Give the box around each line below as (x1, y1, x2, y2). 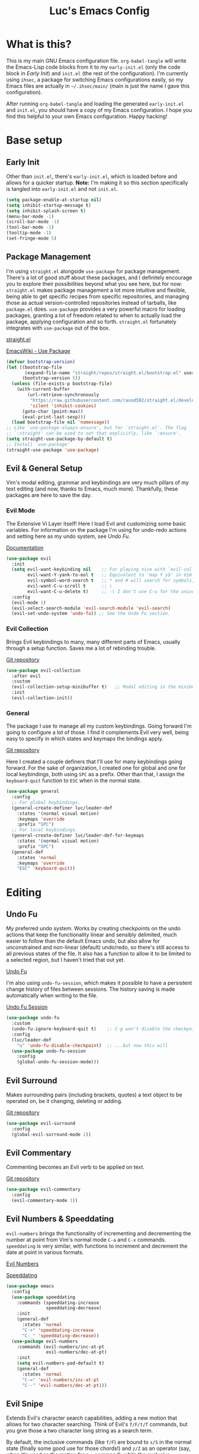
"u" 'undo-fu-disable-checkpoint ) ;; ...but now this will (17, 1042, 168, 1048)
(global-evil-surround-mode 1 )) (11, 1131, 92, 1137)
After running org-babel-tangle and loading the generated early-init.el (6, 100, 184, 107)
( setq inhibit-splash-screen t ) (6, 208, 86, 214)
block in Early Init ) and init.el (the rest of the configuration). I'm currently (6, 69, 188, 76)
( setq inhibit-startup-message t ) (6, 202, 92, 208)
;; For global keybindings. (11, 799, 81, 805)
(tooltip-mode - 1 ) (6, 230, 52, 236)
